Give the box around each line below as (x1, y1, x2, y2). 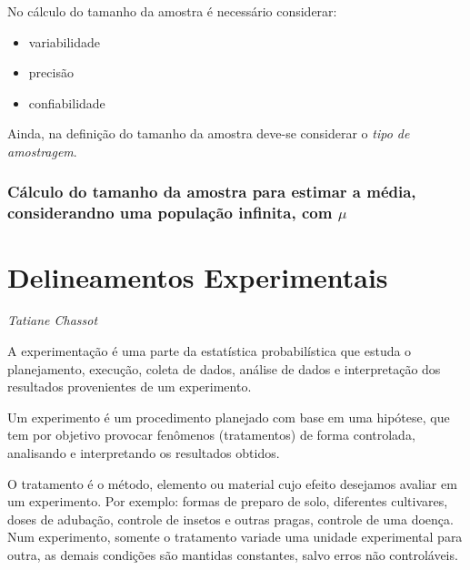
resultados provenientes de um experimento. (7, 377, 252, 396)
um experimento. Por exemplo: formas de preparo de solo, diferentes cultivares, (7, 492, 448, 511)
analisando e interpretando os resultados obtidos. (7, 443, 280, 463)
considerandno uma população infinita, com (7, 201, 333, 224)
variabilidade (28, 32, 101, 51)
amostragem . (7, 141, 77, 160)
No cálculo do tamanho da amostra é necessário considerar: (7, 2, 337, 20)
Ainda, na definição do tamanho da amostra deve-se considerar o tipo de (7, 124, 410, 143)
